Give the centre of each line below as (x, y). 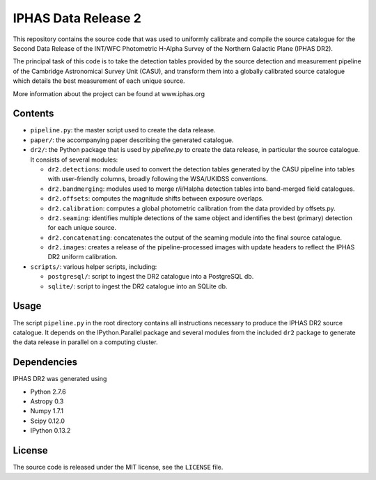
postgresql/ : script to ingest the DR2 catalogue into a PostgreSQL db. (151, 277)
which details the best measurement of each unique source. (99, 81)
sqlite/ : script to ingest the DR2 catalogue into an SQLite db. (138, 286)
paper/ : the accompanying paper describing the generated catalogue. (132, 140)
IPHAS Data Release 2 (77, 18)
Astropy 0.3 (47, 401)
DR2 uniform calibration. (83, 257)
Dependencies (45, 362)
